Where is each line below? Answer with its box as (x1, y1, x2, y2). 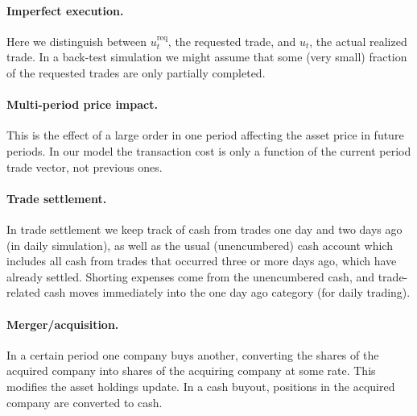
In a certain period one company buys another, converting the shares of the (6, 346, 379, 363)
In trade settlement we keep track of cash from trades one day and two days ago (6, 220, 403, 237)
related (6, 284, 41, 301)
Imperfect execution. (6, 2, 124, 19)
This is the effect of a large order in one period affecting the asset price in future (6, 127, 404, 144)
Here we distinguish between (6, 32, 147, 49)
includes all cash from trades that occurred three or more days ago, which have (6, 252, 397, 269)
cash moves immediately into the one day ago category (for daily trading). (43, 284, 411, 301)
